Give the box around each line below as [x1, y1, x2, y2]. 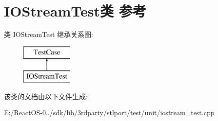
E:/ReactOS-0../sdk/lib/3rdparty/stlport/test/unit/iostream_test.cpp [4, 107, 215, 118]
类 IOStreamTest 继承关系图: [4, 29, 93, 39]
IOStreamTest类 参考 [4, 1, 146, 21]
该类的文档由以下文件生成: [4, 91, 88, 101]
